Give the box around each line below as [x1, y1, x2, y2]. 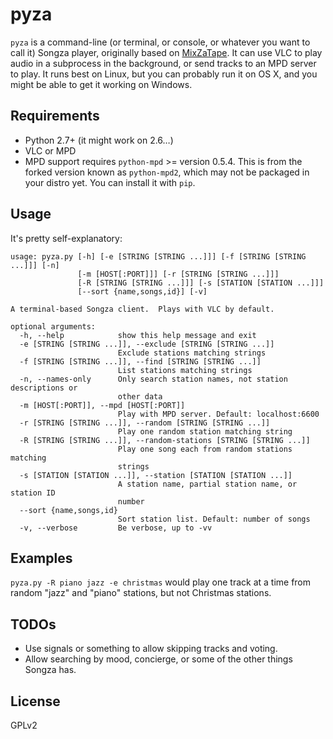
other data [117, 391, 163, 402]
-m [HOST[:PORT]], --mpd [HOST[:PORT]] [19, 400, 186, 410]
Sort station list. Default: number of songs [117, 514, 311, 524]
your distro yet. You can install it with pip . [24, 176, 196, 188]
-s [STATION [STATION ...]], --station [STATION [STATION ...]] [19, 470, 293, 480]
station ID [10, 488, 56, 498]
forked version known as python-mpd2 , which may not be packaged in [24, 166, 310, 178]
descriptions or [10, 383, 78, 393]
